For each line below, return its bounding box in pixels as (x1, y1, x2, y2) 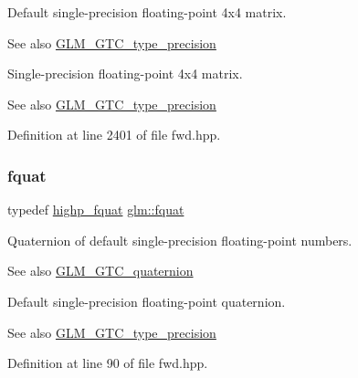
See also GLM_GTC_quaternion (7, 261, 194, 280)
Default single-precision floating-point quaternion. (7, 291, 286, 310)
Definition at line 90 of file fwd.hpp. (7, 353, 208, 373)
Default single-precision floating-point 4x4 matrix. (7, 3, 287, 21)
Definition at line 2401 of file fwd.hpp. (7, 125, 221, 144)
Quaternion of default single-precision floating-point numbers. (7, 230, 353, 249)
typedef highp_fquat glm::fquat (7, 200, 184, 219)
